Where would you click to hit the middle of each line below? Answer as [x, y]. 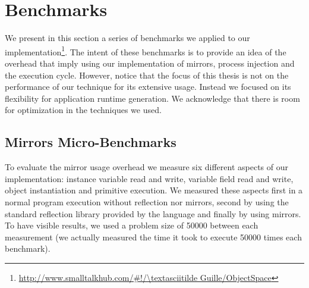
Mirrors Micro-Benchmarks [91, 142]
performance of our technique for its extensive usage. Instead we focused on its [148, 87]
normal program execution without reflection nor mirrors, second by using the [147, 201]
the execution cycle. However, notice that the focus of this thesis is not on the [147, 75]
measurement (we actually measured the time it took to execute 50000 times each [153, 237]
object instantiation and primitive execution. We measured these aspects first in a [154, 190]
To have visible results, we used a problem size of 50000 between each [132, 225]
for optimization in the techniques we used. [83, 110]
